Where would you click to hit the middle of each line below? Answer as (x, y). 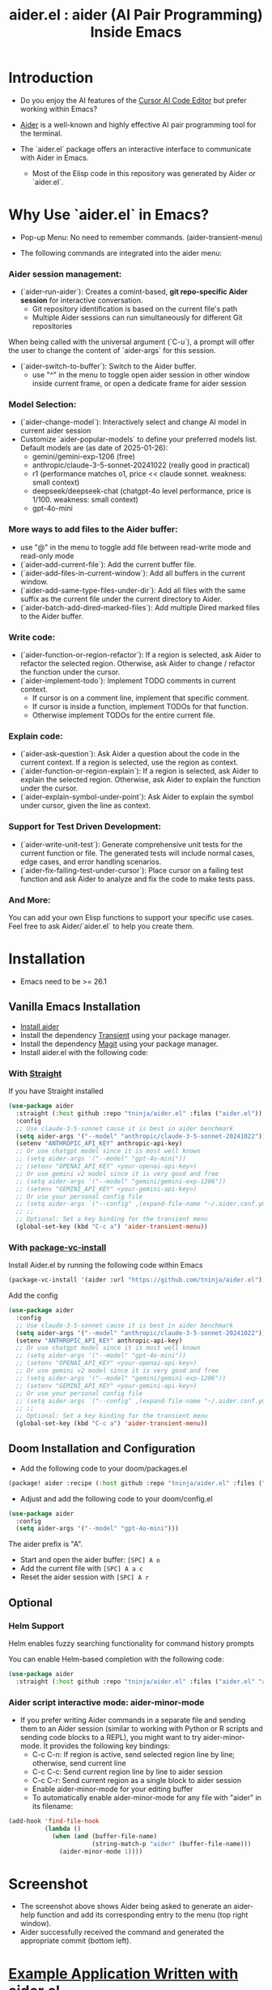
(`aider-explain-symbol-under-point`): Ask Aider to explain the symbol (136, 797)
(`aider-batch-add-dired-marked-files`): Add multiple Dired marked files (140, 607)
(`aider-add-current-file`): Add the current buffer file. (108, 564)
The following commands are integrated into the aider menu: (121, 252)
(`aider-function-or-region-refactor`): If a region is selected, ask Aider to (140, 655)
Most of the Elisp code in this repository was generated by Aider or (144, 173)
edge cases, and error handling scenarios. (91, 861)
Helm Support (36, 1626)
